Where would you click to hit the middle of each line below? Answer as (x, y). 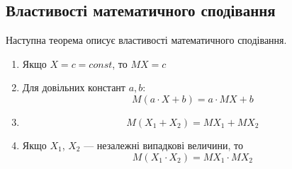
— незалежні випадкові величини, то (163, 145)
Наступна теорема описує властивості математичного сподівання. (146, 40)
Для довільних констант (74, 87)
